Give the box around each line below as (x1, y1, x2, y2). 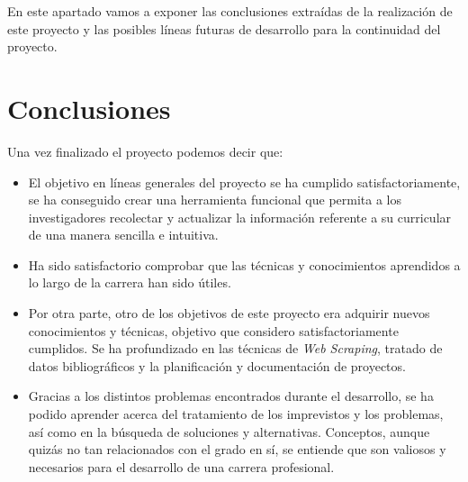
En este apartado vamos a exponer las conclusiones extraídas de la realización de (7, 2, 453, 20)
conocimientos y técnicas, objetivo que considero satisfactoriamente (28, 321, 399, 340)
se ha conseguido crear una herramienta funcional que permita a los (28, 190, 401, 209)
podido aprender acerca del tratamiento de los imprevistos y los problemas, (28, 405, 444, 423)
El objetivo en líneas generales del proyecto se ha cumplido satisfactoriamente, (28, 172, 461, 191)
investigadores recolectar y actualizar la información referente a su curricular (28, 207, 452, 226)
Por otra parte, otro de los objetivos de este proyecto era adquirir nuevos (28, 304, 430, 323)
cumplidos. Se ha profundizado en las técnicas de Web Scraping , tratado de (28, 339, 443, 358)
